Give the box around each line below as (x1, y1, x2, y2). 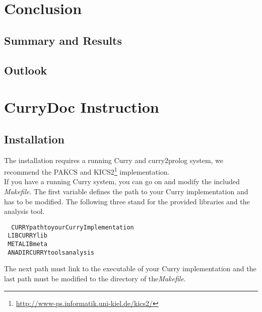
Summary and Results (4, 32, 122, 48)
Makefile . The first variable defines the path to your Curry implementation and (4, 186, 248, 196)
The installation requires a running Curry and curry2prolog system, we (4, 154, 224, 165)
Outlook (4, 62, 47, 77)
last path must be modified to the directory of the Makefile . (4, 273, 186, 283)
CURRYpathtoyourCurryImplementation (11, 223, 134, 231)
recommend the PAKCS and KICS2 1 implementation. (4, 165, 170, 177)
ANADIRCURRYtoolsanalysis (8, 249, 94, 256)
